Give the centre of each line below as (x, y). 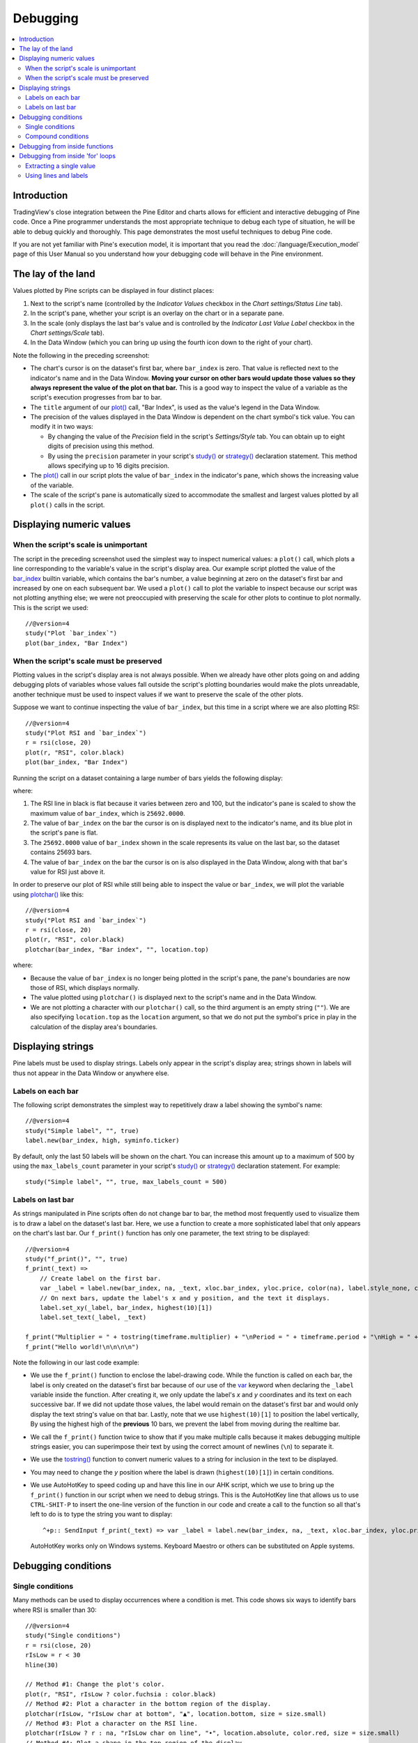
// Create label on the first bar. (100, 1278)
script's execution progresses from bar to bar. (96, 397)
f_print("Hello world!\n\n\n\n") (82, 1347)
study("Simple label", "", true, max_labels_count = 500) (126, 1182)
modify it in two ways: (62, 427)
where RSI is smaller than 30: (55, 1610)
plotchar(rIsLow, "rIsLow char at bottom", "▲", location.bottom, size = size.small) (176, 1714)
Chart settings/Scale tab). (67, 333)
